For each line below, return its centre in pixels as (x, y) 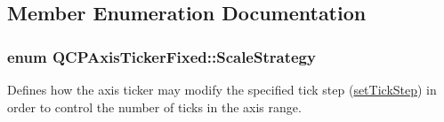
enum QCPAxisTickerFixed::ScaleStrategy (161, 56)
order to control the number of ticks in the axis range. (154, 107)
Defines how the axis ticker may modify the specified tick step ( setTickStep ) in (222, 89)
